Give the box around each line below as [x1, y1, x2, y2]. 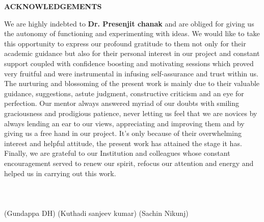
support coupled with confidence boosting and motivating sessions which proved [4, 58, 254, 68]
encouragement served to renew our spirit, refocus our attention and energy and [4, 157, 254, 168]
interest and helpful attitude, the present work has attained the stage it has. [4, 137, 242, 148]
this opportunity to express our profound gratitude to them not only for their [4, 38, 246, 48]
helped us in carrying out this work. [4, 168, 116, 178]
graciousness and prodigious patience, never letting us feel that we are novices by [4, 107, 257, 118]
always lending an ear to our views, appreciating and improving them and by [4, 118, 245, 128]
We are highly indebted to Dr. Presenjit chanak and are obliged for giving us [4, 18, 254, 29]
